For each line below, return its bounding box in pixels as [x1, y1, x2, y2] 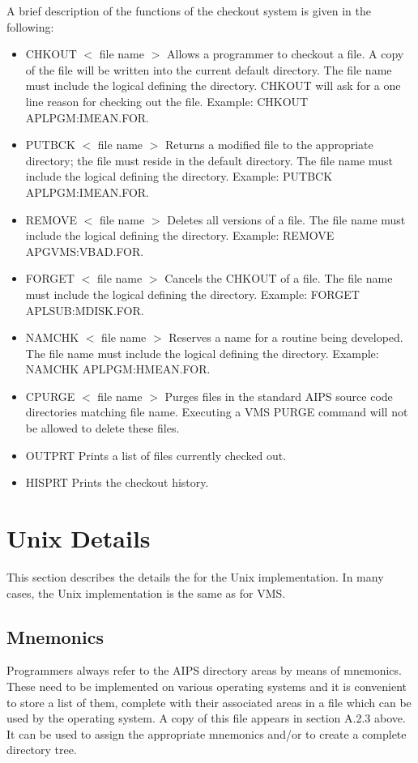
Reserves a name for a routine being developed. [168, 329, 403, 346]
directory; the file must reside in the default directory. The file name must [25, 151, 393, 168]
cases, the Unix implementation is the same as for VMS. [6, 584, 286, 601]
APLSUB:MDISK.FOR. [25, 301, 144, 318]
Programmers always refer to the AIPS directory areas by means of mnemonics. [6, 662, 402, 679]
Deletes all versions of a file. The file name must [167, 211, 406, 228]
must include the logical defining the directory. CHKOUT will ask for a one [25, 77, 401, 94]
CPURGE [25, 387, 75, 404]
